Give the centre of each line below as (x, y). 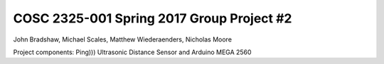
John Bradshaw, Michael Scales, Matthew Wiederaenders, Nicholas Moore (123, 39)
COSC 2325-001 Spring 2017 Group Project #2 (153, 18)
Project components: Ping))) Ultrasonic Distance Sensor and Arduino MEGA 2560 (132, 52)
